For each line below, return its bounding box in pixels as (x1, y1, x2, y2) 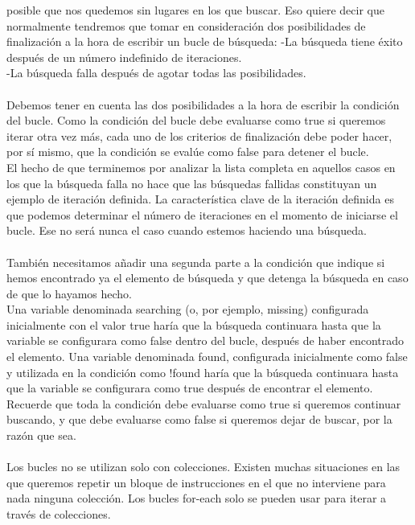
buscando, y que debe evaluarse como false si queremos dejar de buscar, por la (6, 411, 392, 428)
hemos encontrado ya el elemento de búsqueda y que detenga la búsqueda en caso (6, 269, 409, 286)
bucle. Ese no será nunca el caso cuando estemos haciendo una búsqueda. (6, 222, 367, 239)
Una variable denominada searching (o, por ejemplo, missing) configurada (6, 301, 369, 318)
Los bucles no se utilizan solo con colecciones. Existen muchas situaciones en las (6, 458, 401, 475)
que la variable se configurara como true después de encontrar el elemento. (6, 379, 373, 396)
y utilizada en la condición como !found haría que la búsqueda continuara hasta (6, 363, 399, 380)
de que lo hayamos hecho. (6, 285, 133, 301)
